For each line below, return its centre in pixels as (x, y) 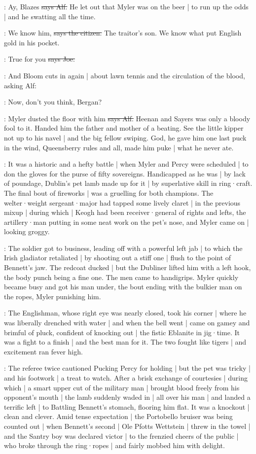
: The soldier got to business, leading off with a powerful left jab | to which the (123, 248)
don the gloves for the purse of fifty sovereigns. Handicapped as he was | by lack (125, 173)
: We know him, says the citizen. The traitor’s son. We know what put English (123, 33)
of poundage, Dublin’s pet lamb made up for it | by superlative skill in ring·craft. (128, 183)
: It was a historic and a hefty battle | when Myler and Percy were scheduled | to (126, 164)
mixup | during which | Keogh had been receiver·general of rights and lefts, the (125, 212)
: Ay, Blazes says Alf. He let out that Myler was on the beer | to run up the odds (126, 6)
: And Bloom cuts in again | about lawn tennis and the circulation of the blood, (125, 75)
